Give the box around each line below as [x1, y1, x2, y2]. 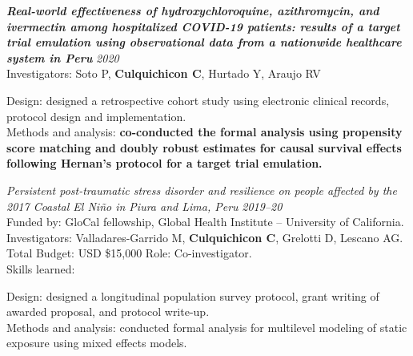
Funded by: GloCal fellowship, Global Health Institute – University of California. [6, 213, 404, 230]
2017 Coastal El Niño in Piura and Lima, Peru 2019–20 [6, 197, 283, 214]
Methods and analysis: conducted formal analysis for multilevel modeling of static [6, 318, 407, 335]
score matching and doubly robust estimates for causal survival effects [6, 139, 402, 156]
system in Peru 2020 [6, 49, 119, 66]
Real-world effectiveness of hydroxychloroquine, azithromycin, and [6, 2, 379, 18]
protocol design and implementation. [6, 107, 186, 124]
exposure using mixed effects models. [6, 334, 187, 351]
